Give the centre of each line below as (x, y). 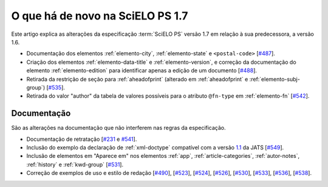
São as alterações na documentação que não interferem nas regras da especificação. (118, 128)
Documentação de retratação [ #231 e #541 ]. (82, 139)
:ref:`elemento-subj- (275, 79)
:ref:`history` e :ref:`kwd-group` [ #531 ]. (75, 165)
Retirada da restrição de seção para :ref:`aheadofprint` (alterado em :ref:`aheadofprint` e (137, 79)
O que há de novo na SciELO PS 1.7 (100, 16)
